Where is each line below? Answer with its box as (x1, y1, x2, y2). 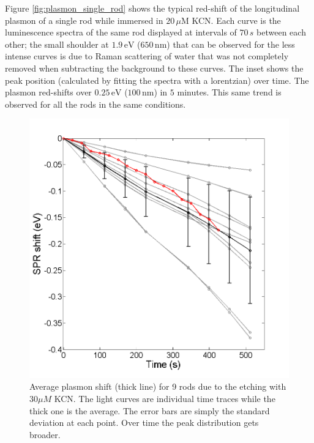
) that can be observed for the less (166, 37, 295, 50)
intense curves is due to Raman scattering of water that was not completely (5, 50, 289, 62)
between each (256, 26, 306, 39)
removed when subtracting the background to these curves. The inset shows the (5, 61, 304, 74)
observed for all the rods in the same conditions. (5, 97, 186, 110)
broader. (29, 428, 61, 441)
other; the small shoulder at (5, 37, 109, 50)
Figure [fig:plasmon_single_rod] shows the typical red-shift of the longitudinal (5, 2, 300, 14)
